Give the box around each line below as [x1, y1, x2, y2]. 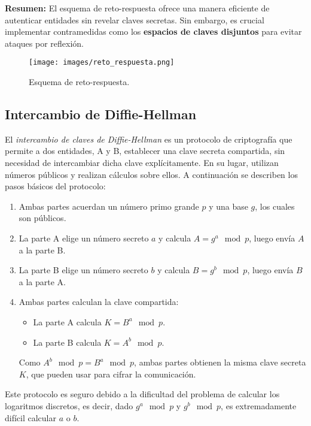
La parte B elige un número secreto [19, 264, 148, 276]
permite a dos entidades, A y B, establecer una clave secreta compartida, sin [5, 144, 285, 157]
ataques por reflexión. [5, 37, 84, 49]
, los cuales [255, 200, 295, 212]
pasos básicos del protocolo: [5, 180, 106, 192]
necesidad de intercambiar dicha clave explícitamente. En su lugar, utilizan [5, 156, 279, 169]
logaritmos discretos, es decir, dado [5, 399, 133, 412]
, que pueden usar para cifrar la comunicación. [26, 367, 196, 380]
